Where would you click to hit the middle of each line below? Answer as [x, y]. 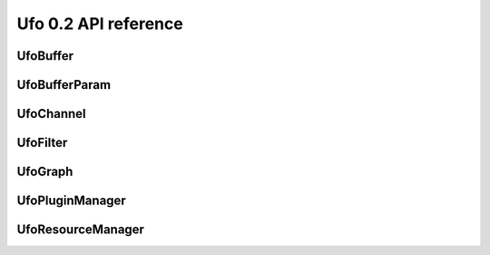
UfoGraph [45, 172]
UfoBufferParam [64, 85]
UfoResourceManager [81, 230]
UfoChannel [51, 114]
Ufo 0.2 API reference [100, 24]
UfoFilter [42, 143]
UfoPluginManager [71, 201]
